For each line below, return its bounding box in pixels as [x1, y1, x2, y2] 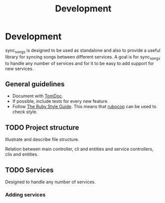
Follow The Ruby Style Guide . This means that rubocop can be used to [12, 104, 157, 110]
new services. [5, 66, 34, 71]
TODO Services [5, 166, 54, 174]
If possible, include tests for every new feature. [12, 98, 109, 104]
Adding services [5, 191, 46, 198]
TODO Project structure [5, 123, 79, 132]
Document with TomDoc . [12, 93, 63, 99]
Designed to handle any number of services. [5, 179, 96, 185]
